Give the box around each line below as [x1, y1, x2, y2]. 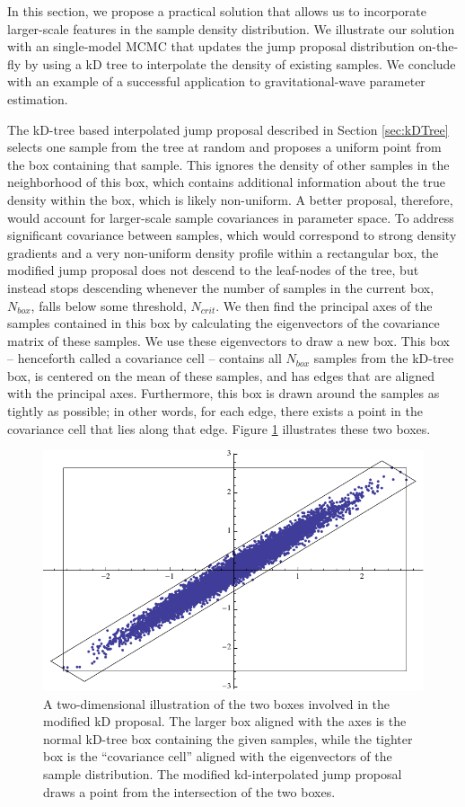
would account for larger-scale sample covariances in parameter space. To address [7, 208, 454, 226]
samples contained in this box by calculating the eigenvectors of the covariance [7, 314, 440, 333]
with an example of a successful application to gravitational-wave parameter [7, 72, 426, 91]
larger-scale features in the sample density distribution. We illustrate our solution [7, 19, 455, 38]
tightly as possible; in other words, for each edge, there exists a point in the [7, 402, 423, 421]
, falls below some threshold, [31, 296, 187, 315]
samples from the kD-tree [313, 349, 454, 368]
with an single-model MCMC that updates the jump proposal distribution [7, 37, 415, 56]
